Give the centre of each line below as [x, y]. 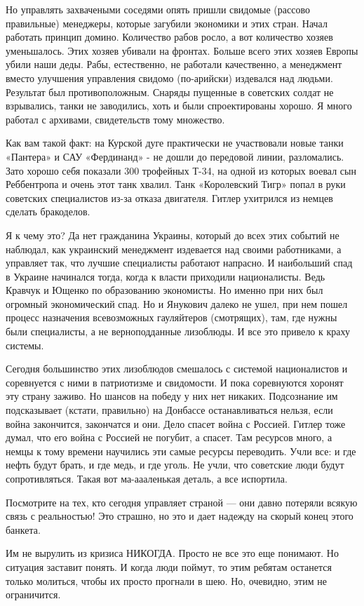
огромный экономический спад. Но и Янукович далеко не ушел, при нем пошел [177, 303]
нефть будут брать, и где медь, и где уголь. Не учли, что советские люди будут [175, 465]
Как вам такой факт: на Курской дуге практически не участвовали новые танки [175, 143]
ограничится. [33, 594]
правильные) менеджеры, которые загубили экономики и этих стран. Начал [167, 23]
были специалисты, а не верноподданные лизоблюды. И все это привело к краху [178, 331]
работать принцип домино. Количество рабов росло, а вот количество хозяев [169, 37]
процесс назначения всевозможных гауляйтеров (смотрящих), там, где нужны [171, 317]
